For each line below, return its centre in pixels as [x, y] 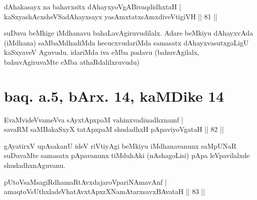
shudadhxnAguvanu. [35, 165]
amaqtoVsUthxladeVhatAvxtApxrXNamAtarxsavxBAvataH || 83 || [105, 191]
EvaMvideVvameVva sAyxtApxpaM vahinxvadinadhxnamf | [94, 119]
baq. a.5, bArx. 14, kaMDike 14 [114, 96]
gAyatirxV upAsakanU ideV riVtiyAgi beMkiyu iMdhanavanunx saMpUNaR [120, 145]
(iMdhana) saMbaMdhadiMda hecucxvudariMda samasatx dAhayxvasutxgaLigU [126, 42]
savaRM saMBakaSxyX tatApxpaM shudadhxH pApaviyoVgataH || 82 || [114, 129]
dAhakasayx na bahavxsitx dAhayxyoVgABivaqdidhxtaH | [93, 6]
